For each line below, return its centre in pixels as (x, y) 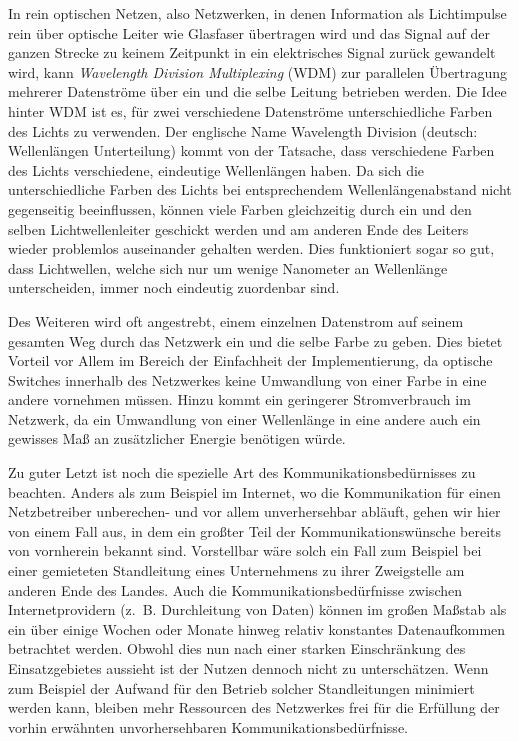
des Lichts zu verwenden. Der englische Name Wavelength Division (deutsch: (243, 130)
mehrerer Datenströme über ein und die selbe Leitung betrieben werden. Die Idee (257, 91)
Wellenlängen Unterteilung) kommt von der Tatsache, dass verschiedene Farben (251, 150)
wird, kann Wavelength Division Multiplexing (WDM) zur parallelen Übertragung (258, 71)
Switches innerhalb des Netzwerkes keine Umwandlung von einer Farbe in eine (247, 379)
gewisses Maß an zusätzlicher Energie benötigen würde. (177, 438)
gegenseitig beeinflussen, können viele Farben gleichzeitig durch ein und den (240, 208)
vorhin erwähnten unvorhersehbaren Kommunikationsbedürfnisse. (208, 726)
